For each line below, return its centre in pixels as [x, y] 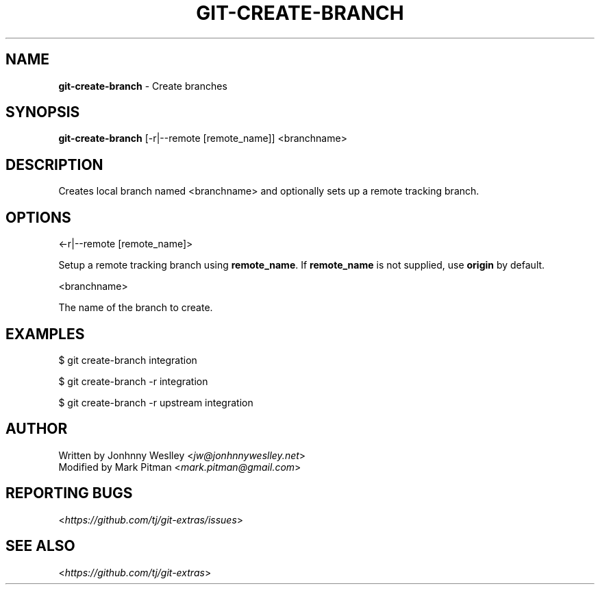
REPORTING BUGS [69, 493]
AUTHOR [37, 429]
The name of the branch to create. [136, 308]
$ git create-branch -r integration [133, 381]
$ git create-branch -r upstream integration [156, 402]
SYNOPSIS [43, 112]
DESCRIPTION [54, 164]
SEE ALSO [40, 546]
